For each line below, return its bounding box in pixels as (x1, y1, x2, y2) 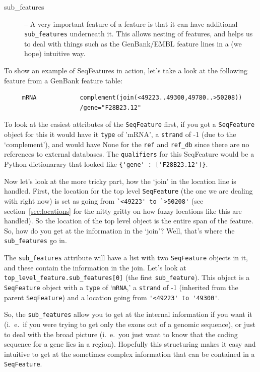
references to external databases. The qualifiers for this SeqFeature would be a (4, 149, 254, 159)
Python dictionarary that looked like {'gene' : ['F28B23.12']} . (4, 159, 208, 169)
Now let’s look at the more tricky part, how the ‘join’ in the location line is (4, 175, 236, 186)
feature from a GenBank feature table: (4, 75, 122, 85)
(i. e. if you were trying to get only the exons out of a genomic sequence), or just (4, 318, 255, 329)
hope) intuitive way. (24, 48, 86, 59)
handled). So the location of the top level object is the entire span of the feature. (4, 215, 253, 226)
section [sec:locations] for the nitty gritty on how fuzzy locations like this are (4, 205, 242, 216)
